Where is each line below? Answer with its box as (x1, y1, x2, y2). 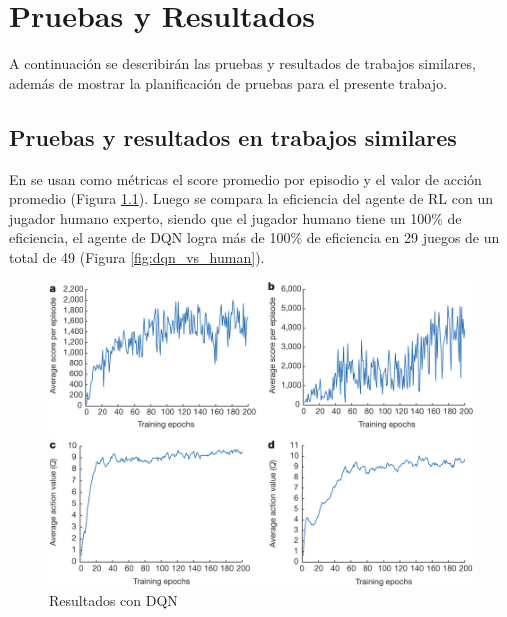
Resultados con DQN (49, 589, 178, 610)
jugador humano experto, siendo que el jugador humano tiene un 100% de (9, 207, 462, 228)
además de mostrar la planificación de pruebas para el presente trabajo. (9, 72, 448, 93)
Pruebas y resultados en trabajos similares (9, 121, 457, 152)
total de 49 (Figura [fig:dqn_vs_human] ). (9, 246, 265, 267)
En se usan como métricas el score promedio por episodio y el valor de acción (9, 168, 482, 189)
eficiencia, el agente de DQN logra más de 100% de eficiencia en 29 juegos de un (9, 227, 500, 248)
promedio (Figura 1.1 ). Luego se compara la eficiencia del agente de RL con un (9, 188, 493, 209)
